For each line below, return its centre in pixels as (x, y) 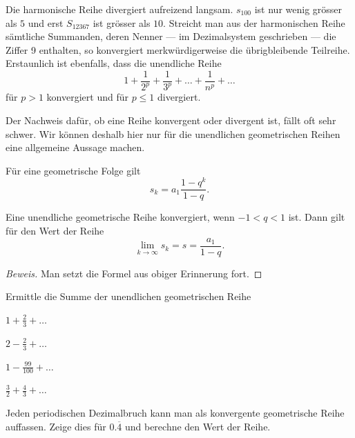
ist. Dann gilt (317, 217)
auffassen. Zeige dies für (56, 426)
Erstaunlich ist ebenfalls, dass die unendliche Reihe (114, 63)
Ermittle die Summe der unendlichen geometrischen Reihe (128, 296)
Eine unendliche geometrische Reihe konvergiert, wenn (120, 217)
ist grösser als (122, 22)
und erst (46, 22)
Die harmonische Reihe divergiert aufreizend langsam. (119, 9)
